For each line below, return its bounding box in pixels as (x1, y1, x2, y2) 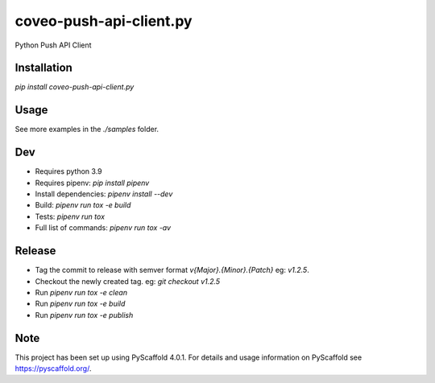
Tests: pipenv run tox (35, 212, 105, 221)
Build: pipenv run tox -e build (35, 200, 131, 210)
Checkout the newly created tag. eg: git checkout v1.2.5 (35, 276, 221, 286)
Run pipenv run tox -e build (35, 299, 126, 309)
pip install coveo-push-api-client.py (14, 82, 135, 92)
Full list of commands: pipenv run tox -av (35, 223, 172, 233)
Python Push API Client (14, 40, 92, 50)
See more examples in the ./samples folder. (14, 125, 159, 134)
